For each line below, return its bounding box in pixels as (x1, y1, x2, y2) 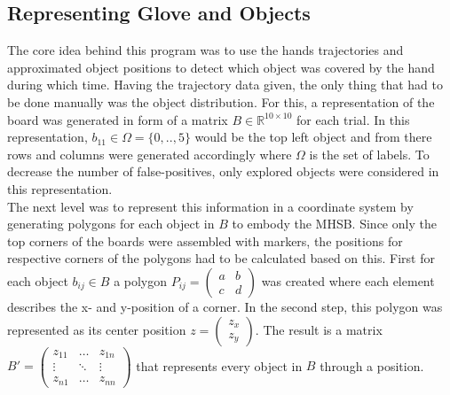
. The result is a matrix (255, 320, 383, 338)
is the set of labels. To (309, 144, 430, 163)
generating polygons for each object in (7, 214, 215, 233)
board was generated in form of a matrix (7, 110, 228, 128)
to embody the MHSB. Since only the (232, 214, 437, 233)
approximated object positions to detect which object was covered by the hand (7, 58, 435, 76)
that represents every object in (136, 356, 303, 375)
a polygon (114, 271, 168, 290)
